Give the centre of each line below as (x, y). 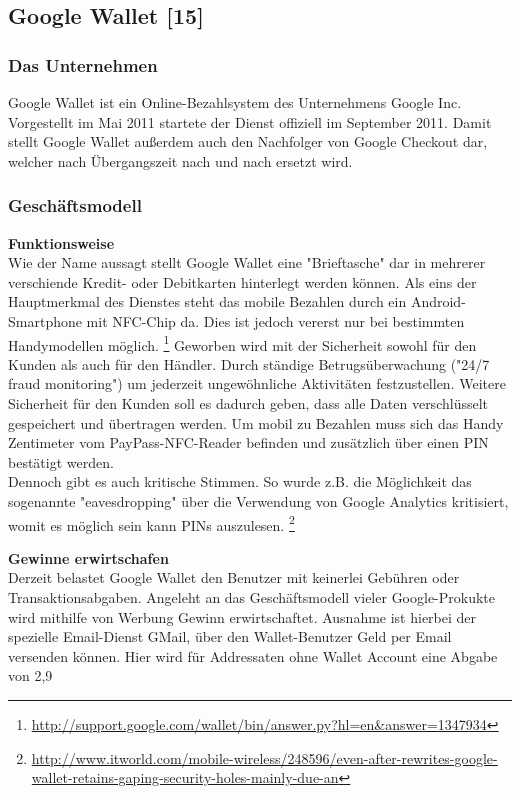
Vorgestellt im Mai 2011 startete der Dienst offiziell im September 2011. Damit (250, 121)
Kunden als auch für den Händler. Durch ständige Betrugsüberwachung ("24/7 (249, 363)
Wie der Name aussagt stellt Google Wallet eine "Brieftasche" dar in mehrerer (247, 262)
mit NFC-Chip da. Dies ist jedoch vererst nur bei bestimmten (275, 320)
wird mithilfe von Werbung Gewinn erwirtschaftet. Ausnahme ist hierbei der (242, 616)
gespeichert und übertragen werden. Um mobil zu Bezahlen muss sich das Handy (256, 422)
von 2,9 (30, 675)
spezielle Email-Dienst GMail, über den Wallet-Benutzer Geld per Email (230, 636)
